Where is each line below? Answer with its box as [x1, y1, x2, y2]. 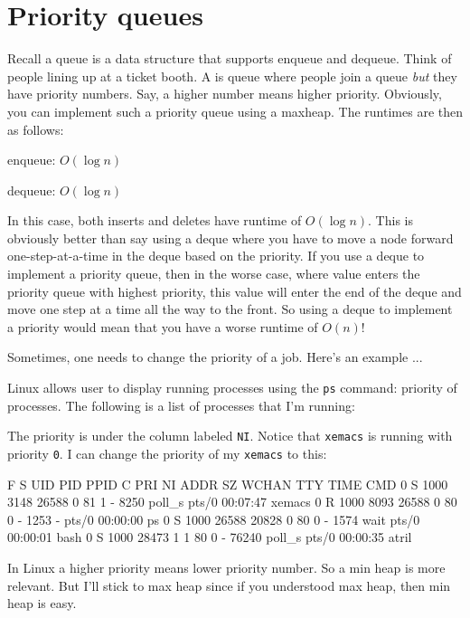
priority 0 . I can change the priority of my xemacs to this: [7, 443, 327, 462]
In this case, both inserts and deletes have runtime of [7, 211, 302, 230]
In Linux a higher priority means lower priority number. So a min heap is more [7, 557, 446, 576]
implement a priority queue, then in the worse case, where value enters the [7, 264, 420, 283]
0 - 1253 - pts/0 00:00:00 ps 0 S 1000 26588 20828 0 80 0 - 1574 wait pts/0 [7, 509, 420, 528]
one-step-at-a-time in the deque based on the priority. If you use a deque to [7, 246, 425, 265]
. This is [368, 211, 413, 230]
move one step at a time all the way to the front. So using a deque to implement [7, 299, 453, 319]
